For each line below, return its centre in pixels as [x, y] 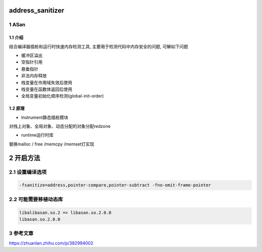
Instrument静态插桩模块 [45, 117]
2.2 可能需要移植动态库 [36, 199]
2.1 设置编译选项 [28, 172]
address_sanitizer [37, 10]
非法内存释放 [34, 76]
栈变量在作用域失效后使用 [47, 82]
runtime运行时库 [37, 135]
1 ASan [17, 25]
